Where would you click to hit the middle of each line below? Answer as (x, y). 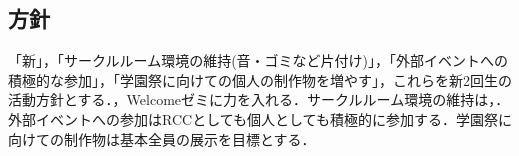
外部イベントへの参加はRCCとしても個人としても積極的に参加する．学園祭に (260, 118)
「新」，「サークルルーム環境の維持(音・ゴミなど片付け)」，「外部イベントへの (258, 60)
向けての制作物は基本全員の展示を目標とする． (162, 138)
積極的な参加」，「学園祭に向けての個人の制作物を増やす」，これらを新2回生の (260, 79)
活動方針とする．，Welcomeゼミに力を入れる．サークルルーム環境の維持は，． (259, 99)
